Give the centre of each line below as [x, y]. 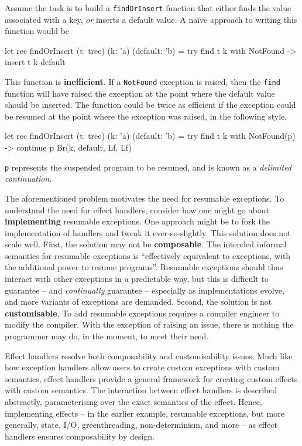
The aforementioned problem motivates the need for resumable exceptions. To [145, 198]
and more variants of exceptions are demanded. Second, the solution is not [138, 302]
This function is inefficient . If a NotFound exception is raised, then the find [143, 82]
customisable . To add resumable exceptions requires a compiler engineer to [142, 313]
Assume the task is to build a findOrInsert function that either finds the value [148, 8]
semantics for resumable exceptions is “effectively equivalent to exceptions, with [148, 255]
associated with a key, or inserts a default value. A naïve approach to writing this [151, 19]
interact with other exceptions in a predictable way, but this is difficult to [137, 279]
